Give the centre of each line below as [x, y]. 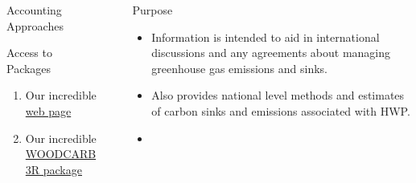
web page [48, 110]
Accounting [34, 10]
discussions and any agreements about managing [271, 53]
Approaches [35, 25]
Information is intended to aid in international [266, 37]
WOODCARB [61, 154]
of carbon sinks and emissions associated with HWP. [281, 110]
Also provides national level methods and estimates [278, 95]
